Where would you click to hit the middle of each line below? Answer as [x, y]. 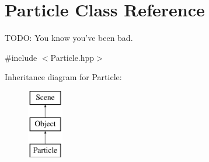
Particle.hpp [72, 57]
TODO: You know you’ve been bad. [69, 38]
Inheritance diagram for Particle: [63, 77]
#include [21, 57]
